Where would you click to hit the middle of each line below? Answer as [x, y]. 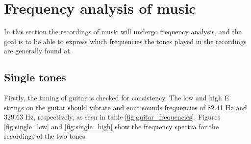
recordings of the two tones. [46, 136]
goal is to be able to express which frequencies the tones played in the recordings [125, 41]
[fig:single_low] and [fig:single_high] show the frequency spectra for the [111, 126]
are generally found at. [38, 51]
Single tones [35, 77]
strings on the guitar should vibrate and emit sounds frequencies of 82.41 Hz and [125, 107]
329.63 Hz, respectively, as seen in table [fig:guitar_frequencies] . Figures [112, 117]
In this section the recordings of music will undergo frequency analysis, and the [123, 32]
